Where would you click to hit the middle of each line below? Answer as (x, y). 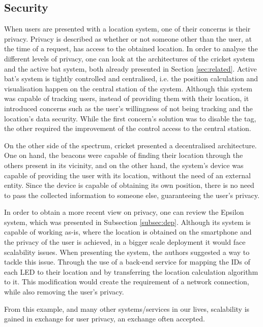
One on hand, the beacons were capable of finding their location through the (124, 155)
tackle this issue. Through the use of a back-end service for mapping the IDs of (127, 262)
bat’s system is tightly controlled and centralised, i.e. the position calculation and (131, 78)
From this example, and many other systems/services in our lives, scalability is (127, 308)
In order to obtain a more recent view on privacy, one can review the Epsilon (124, 212)
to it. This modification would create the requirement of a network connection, (127, 282)
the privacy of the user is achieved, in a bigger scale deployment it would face (125, 242)
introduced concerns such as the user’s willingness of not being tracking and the (128, 108)
